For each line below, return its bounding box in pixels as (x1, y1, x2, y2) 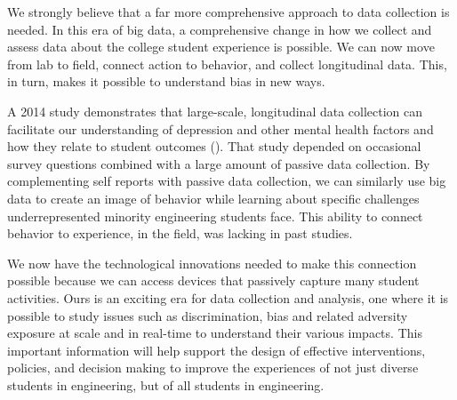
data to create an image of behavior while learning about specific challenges (7, 188, 420, 207)
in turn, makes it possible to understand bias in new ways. (7, 72, 325, 91)
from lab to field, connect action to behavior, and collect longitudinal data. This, (7, 54, 447, 73)
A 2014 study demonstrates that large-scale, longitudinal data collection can (7, 101, 423, 120)
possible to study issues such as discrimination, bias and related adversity (7, 306, 408, 324)
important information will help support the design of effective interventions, (7, 340, 426, 359)
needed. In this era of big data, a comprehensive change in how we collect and (7, 20, 432, 38)
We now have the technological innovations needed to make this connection (7, 253, 417, 272)
